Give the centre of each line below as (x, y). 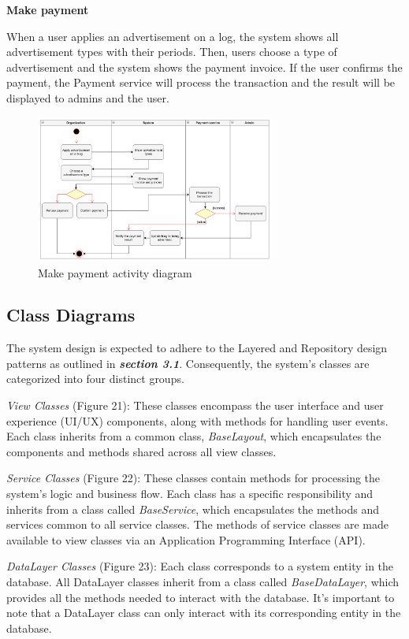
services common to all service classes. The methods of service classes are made (198, 524)
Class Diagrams (71, 315)
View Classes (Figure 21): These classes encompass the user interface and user (195, 405)
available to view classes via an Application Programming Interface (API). (186, 539)
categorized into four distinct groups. (95, 379)
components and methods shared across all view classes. (141, 451)
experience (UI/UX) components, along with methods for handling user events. (197, 420)
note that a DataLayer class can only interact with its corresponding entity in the (204, 613)
